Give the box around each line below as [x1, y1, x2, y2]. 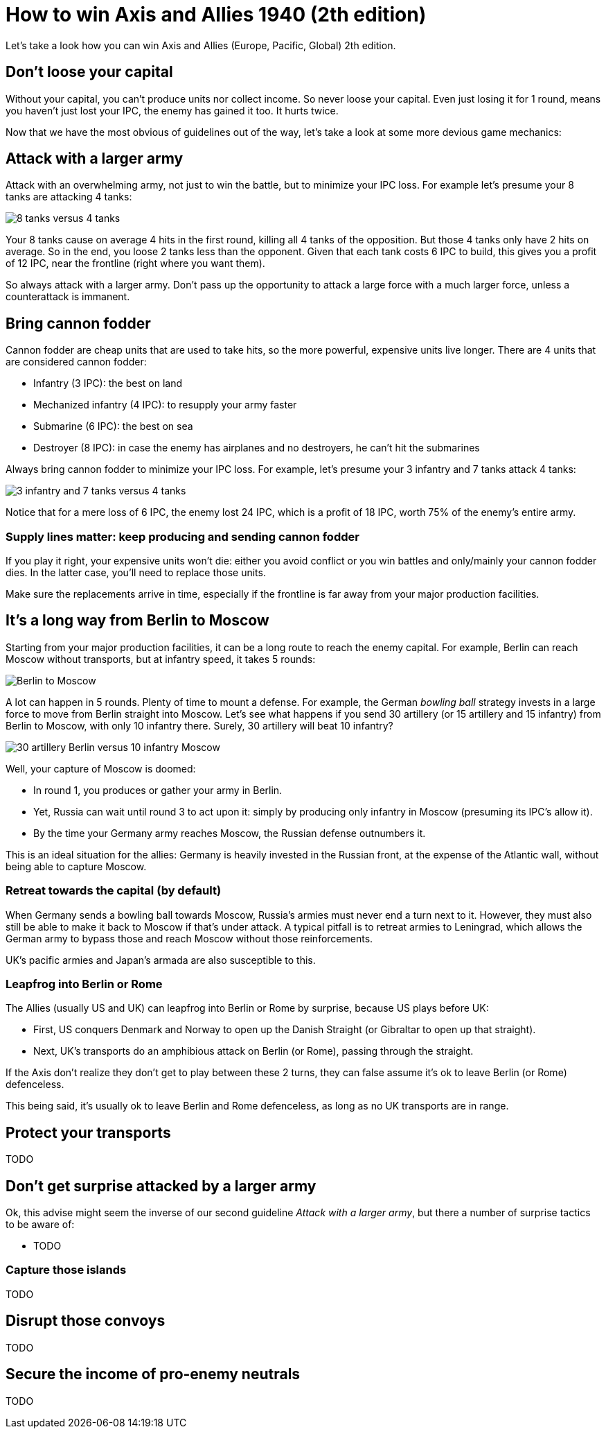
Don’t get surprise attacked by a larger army [6, 1177, 317, 1195]
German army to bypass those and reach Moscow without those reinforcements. [6, 932, 373, 944]
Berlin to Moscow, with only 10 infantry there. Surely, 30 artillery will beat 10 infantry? [6, 719, 393, 732]
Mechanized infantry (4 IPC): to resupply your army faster [33, 399, 297, 411]
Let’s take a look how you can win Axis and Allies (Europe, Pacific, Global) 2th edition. [6, 39, 396, 51]
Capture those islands [6, 1263, 127, 1277]
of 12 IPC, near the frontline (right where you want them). [6, 257, 265, 270]
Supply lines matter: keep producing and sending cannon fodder [6, 529, 359, 544]
